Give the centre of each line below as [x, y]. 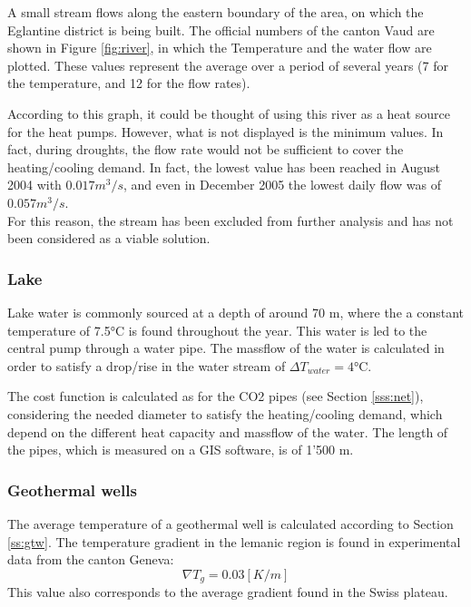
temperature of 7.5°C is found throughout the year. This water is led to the [217, 330]
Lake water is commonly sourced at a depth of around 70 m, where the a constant [235, 312]
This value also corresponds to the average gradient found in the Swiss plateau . [228, 592]
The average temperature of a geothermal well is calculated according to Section [231, 523]
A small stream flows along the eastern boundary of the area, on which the [216, 12]
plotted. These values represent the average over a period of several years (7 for [228, 65]
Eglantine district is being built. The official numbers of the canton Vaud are [221, 29]
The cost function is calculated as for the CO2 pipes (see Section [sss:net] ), [216, 396]
